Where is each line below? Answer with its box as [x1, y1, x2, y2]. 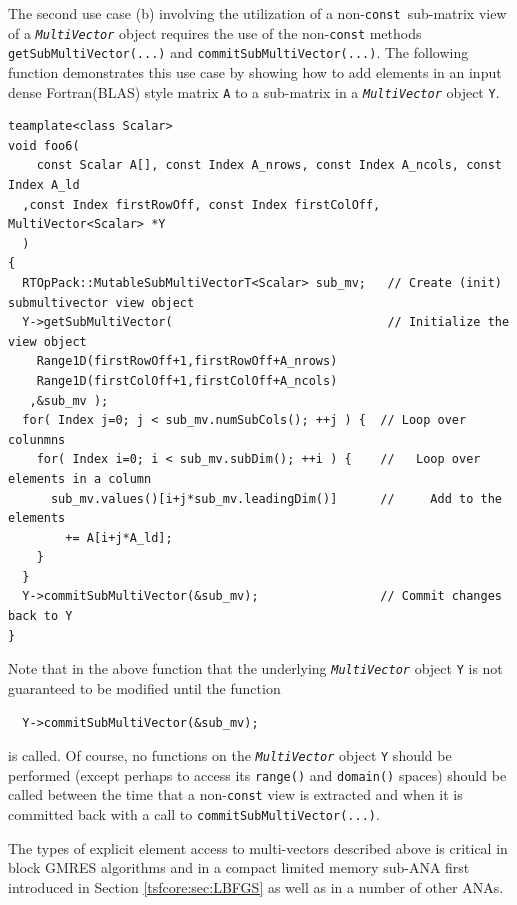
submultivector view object [8, 295, 195, 310]
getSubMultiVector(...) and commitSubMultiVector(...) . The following [8, 42, 469, 63]
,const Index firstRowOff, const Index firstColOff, [22, 197, 381, 212]
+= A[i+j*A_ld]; [65, 530, 173, 545]
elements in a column [8, 471, 152, 486]
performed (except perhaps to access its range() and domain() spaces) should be [8, 764, 507, 785]
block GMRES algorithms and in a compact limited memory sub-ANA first [8, 857, 470, 878]
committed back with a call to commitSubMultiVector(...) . [8, 804, 380, 825]
